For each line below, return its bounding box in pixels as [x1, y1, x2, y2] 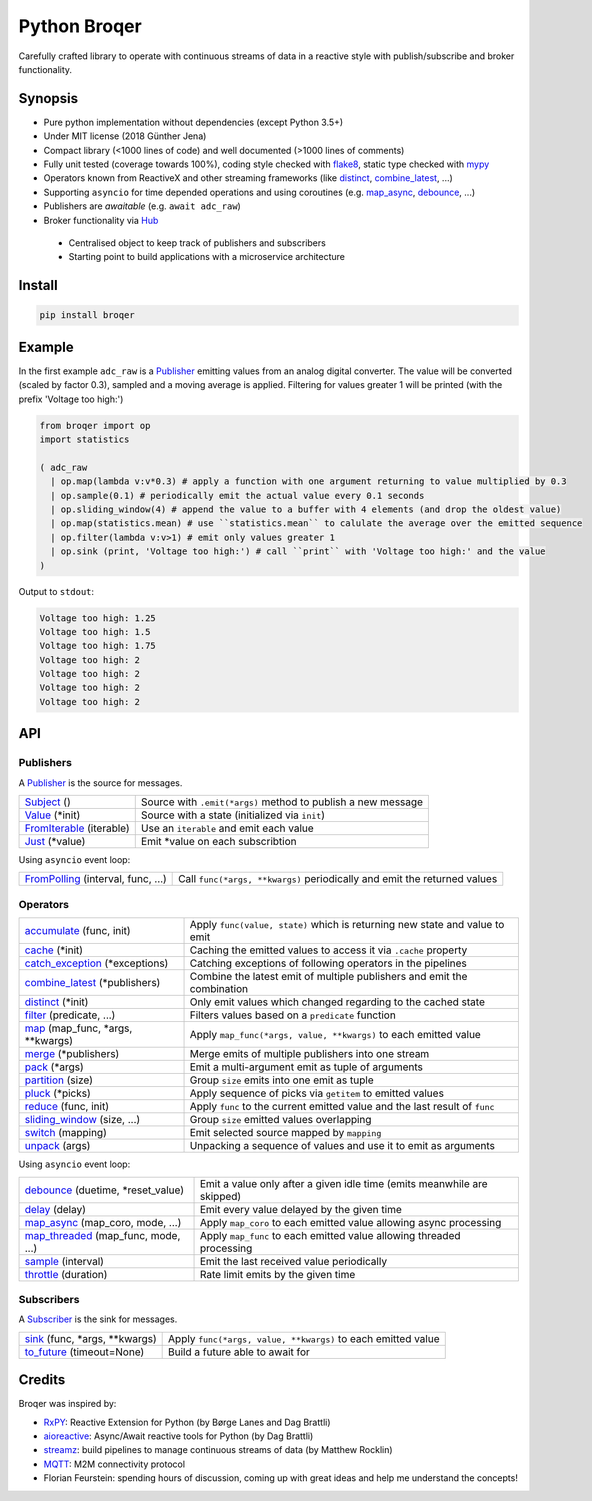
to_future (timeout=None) [24, 1345, 145, 1359]
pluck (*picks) [24, 1086, 92, 1100]
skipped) [199, 1189, 242, 1203]
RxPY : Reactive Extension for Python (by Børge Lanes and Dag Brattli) [43, 1416, 331, 1428]
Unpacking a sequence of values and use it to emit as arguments [189, 1139, 495, 1153]
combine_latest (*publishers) [24, 976, 161, 990]
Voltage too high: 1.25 [39, 612, 157, 624]
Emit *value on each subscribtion [140, 834, 297, 848]
